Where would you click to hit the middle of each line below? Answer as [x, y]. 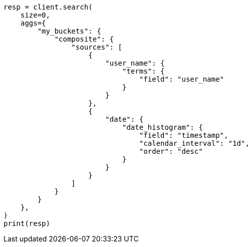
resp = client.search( [48, 7]
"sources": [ [97, 47]
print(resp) [27, 223]
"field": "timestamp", [184, 135]
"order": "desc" [171, 151]
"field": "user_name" [182, 79]
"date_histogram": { [163, 127]
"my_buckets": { [69, 31]
